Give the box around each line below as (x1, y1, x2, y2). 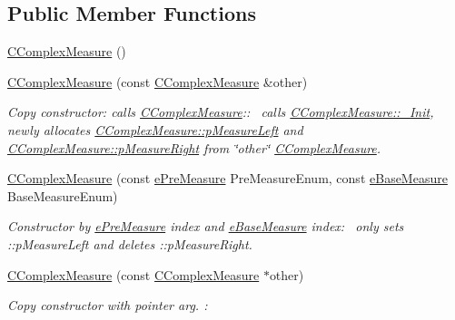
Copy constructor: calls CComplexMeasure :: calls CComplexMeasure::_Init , (7, 102, 434, 121)
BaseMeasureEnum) (7, 186, 118, 205)
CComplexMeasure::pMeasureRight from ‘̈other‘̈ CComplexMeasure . (7, 138, 381, 157)
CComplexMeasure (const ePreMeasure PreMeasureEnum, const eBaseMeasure (7, 169, 448, 188)
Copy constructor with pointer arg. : (7, 296, 208, 315)
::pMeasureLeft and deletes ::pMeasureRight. (7, 234, 252, 253)
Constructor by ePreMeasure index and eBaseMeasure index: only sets (7, 217, 404, 236)
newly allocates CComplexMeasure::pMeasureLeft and (7, 120, 303, 139)
